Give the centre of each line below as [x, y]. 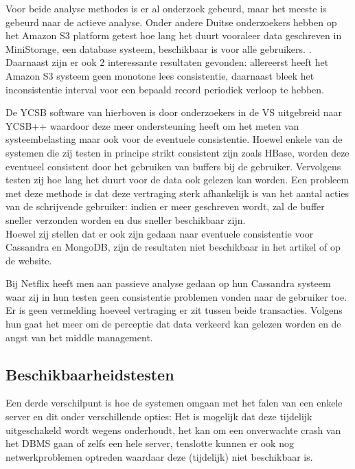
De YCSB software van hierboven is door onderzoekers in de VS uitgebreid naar [174, 112]
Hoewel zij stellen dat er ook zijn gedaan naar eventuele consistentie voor [160, 233]
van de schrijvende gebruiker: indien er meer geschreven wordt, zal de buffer [165, 206]
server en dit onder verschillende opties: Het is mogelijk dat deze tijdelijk [159, 416]
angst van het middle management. [79, 337]
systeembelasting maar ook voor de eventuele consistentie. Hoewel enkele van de [174, 139]
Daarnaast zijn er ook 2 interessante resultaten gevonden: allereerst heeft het [167, 62]
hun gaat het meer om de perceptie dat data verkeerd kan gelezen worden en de [173, 324]
